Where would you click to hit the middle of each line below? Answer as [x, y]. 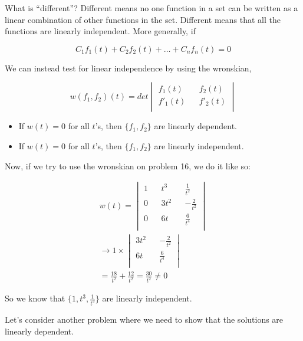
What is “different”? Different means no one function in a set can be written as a [151, 8]
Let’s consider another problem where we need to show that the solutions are [144, 319]
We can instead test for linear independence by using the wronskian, [128, 68]
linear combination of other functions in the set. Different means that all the [143, 19]
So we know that [35, 298]
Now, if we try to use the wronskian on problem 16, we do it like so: [128, 165]
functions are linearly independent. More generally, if [100, 31]
